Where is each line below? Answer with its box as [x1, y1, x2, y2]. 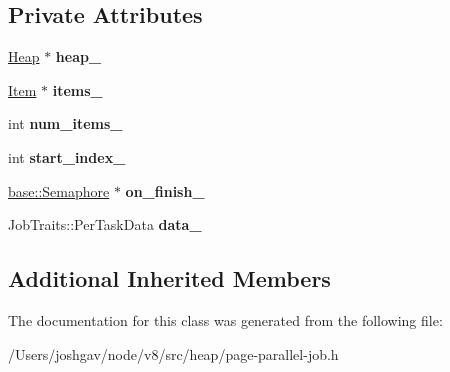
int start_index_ [8, 146, 126, 167]
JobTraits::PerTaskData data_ [8, 214, 202, 235]
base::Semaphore [8, 180, 110, 201]
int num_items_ [8, 113, 123, 134]
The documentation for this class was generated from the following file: [8, 309, 443, 330]
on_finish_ [125, 180, 205, 201]
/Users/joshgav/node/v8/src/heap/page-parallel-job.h [8, 343, 339, 364]
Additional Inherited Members [8, 263, 331, 294]
